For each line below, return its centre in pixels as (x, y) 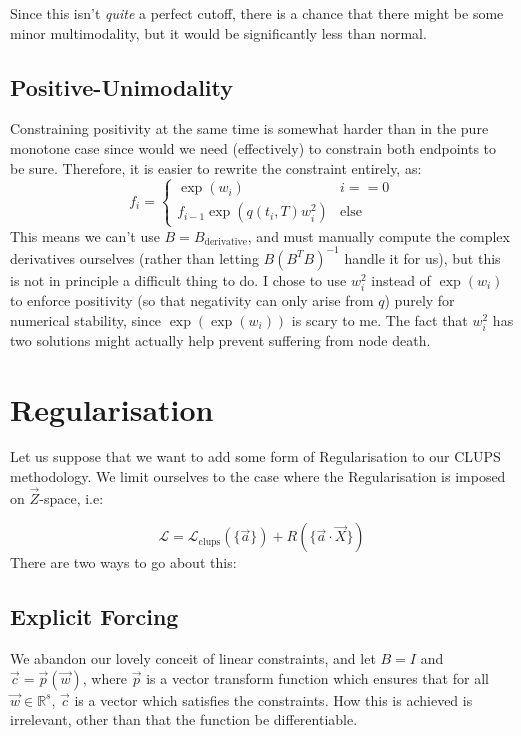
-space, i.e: (71, 497)
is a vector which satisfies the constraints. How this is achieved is (273, 699)
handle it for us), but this (422, 257)
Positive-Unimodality (121, 86)
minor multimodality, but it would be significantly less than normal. (218, 32)
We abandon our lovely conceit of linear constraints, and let (193, 658)
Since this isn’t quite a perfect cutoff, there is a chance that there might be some (257, 13)
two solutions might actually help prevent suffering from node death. (220, 339)
